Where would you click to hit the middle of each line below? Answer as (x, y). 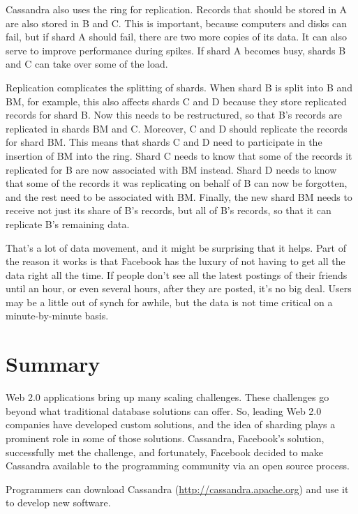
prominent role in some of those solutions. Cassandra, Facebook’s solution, (165, 438)
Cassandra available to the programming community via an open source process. (178, 466)
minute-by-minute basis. (57, 316)
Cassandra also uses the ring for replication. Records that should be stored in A (177, 9)
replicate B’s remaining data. (68, 224)
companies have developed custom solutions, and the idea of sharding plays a (171, 424)
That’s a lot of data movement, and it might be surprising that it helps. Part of (176, 247)
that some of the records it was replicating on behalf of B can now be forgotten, (177, 183)
